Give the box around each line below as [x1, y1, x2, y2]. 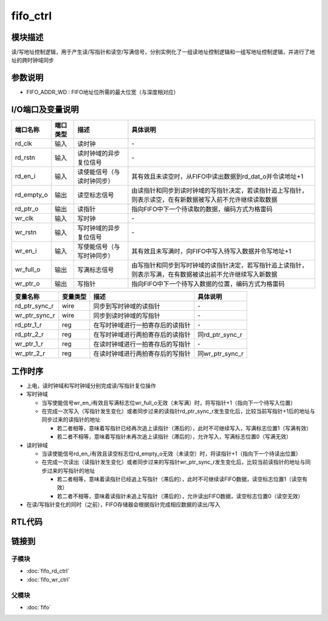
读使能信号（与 [77, 168, 120, 176]
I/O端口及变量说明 [11, 104, 79, 115]
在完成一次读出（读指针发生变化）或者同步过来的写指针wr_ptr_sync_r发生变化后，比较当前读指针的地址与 [41, 458, 306, 466]
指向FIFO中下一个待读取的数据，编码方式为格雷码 [131, 205, 273, 214]
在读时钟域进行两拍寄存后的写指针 [93, 350, 191, 358]
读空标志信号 [77, 191, 114, 200]
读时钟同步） [77, 177, 114, 185]
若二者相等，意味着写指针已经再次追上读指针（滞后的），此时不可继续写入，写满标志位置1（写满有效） [56, 424, 312, 432]
